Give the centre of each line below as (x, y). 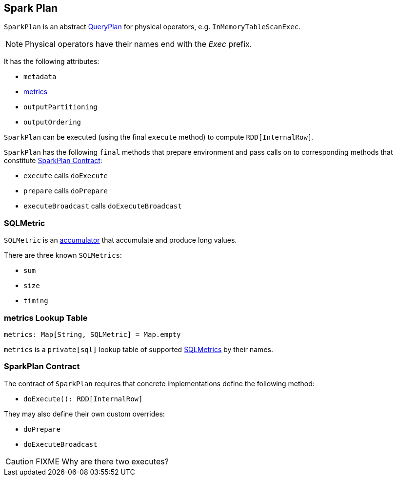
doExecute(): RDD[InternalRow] (83, 399)
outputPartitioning (60, 107)
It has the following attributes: (52, 62)
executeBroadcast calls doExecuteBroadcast (103, 206)
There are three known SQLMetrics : (63, 255)
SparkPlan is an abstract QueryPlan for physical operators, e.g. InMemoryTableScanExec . (152, 27)
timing (36, 301)
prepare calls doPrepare (66, 191)
